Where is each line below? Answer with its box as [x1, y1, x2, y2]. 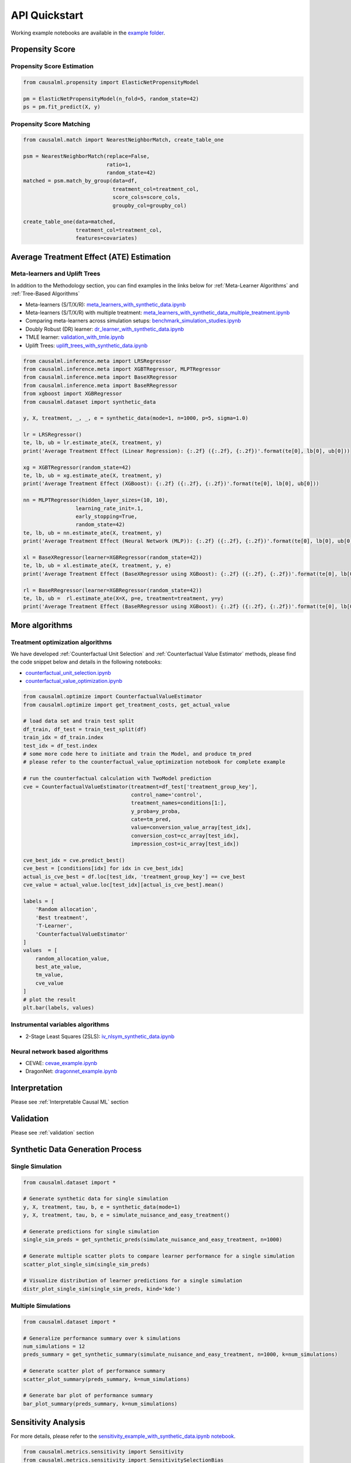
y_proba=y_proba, [130, 808, 181, 815]
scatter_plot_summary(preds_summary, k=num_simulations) [23, 1376, 190, 1382]
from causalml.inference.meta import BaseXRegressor [23, 374, 178, 380]
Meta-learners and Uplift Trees [11, 270, 101, 278]
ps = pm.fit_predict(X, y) [23, 104, 101, 111]
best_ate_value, [35, 963, 82, 970]
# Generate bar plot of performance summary [23, 1392, 153, 1399]
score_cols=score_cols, [112, 194, 181, 201]
